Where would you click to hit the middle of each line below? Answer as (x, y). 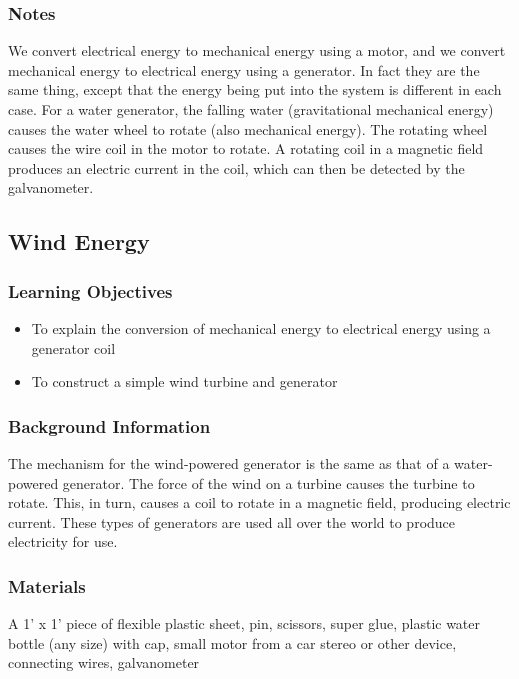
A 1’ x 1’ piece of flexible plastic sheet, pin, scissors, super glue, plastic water (244, 623)
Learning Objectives (90, 290)
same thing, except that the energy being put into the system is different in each (255, 89)
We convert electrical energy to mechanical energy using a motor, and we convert (257, 50)
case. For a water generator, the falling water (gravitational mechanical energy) (251, 109)
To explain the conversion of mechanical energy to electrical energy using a (261, 327)
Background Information (109, 425)
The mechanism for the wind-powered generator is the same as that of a (229, 462)
